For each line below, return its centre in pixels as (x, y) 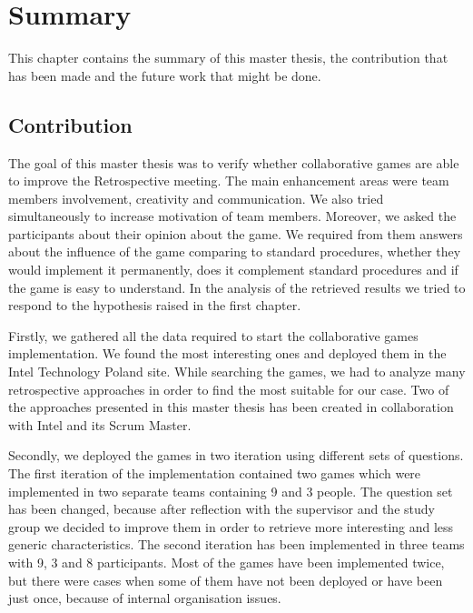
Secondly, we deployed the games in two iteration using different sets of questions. (236, 455)
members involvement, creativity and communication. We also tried (196, 198)
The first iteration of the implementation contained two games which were (215, 473)
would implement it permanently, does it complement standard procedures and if (233, 270)
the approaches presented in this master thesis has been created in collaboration (231, 407)
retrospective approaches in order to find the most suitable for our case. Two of (229, 389)
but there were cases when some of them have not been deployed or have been (226, 580)
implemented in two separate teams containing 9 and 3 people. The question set (231, 491)
